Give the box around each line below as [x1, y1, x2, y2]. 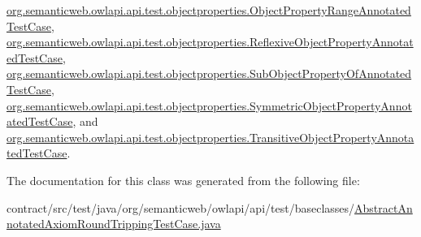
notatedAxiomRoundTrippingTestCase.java [7, 215, 221, 232]
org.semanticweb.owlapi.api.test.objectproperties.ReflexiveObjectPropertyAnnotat [7, 33, 414, 50]
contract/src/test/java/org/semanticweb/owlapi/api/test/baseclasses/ [7, 199, 355, 216]
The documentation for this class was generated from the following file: [7, 171, 360, 188]
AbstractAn [354, 199, 413, 216]
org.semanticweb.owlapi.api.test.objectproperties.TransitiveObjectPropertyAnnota [7, 128, 414, 145]
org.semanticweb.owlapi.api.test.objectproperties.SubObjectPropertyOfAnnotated [7, 65, 412, 82]
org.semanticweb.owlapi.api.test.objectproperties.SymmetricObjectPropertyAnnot [7, 97, 412, 114]
